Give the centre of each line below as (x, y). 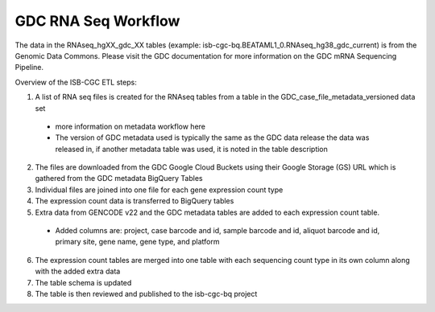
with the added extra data (78, 271)
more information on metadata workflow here (130, 126)
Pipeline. (29, 68)
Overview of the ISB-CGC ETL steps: (76, 82)
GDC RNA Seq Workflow (97, 21)
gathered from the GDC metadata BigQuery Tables (119, 179)
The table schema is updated (83, 282)
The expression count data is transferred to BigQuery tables (135, 201)
